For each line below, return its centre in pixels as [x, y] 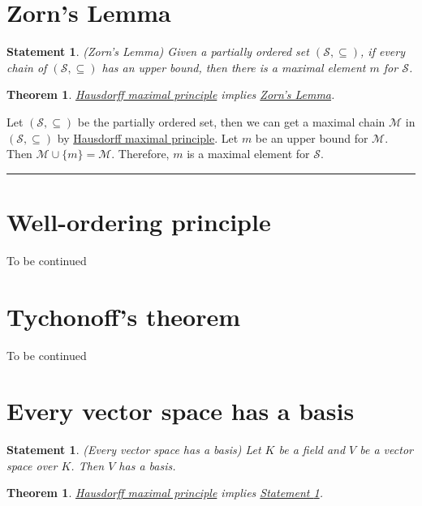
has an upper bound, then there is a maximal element [234, 67]
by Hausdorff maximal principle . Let [148, 137]
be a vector [386, 450]
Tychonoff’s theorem [124, 316]
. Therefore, [140, 154]
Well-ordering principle [139, 221]
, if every [383, 51]
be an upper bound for [312, 137]
